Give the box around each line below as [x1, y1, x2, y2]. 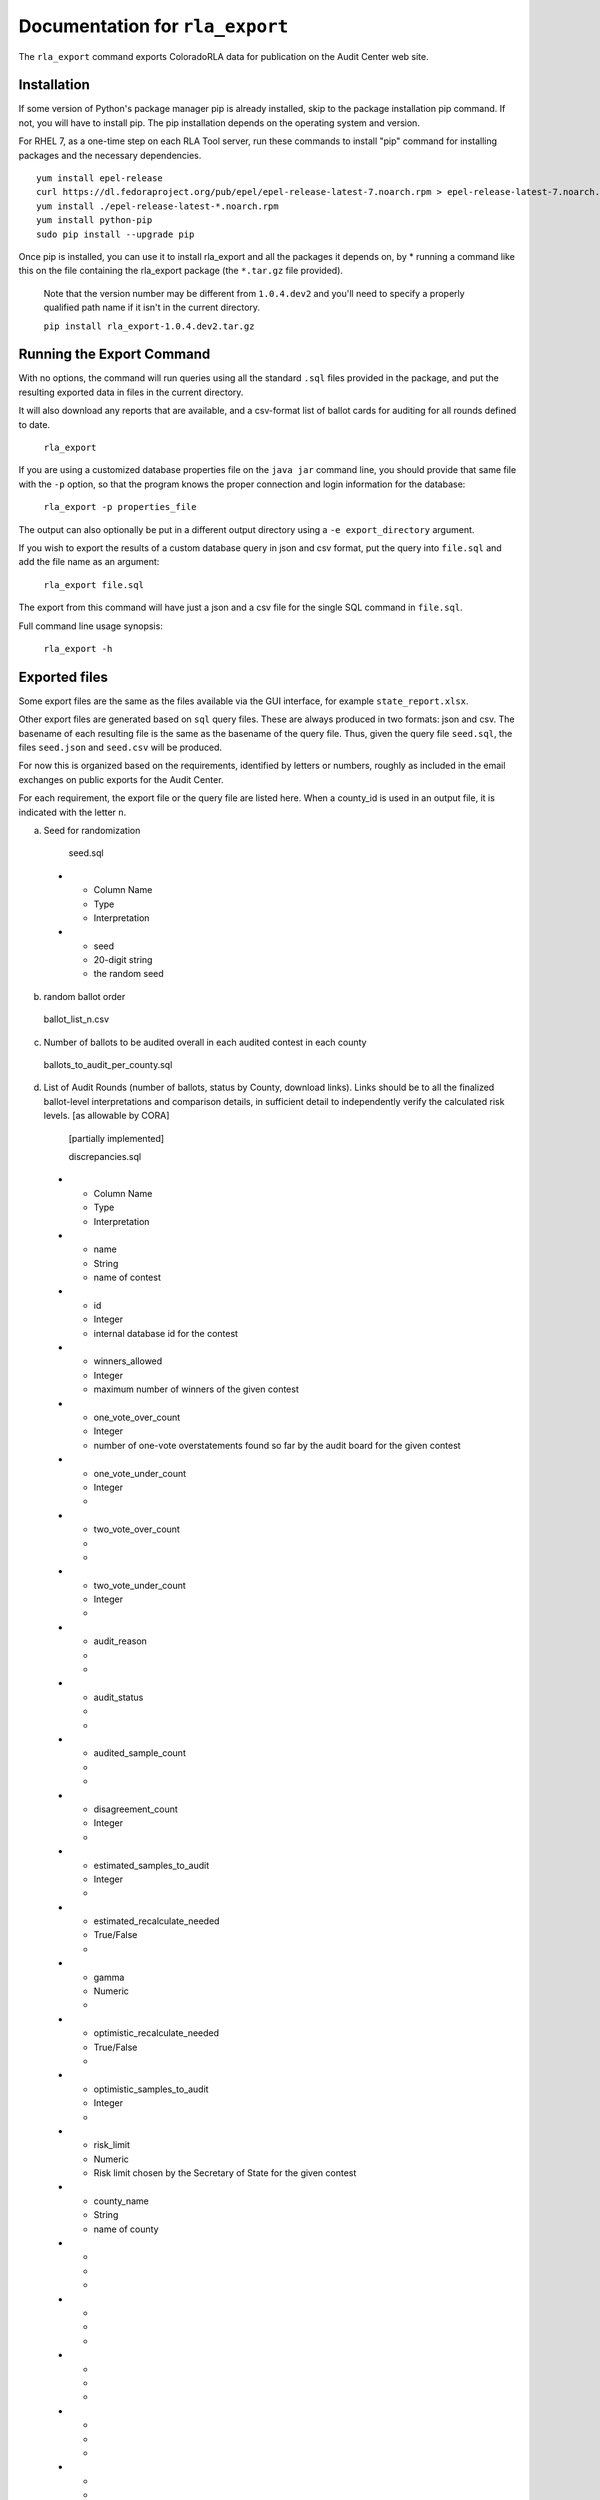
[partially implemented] [68, 1132, 165, 1144]
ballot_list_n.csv [43, 1013, 110, 1025]
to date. [18, 418, 50, 430]
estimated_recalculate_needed [93, 1915, 220, 1927]
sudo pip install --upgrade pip [36, 228, 195, 240]
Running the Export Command [18, 346, 211, 363]
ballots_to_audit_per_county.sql [43, 1059, 173, 1071]
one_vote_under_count [93, 1467, 187, 1479]
